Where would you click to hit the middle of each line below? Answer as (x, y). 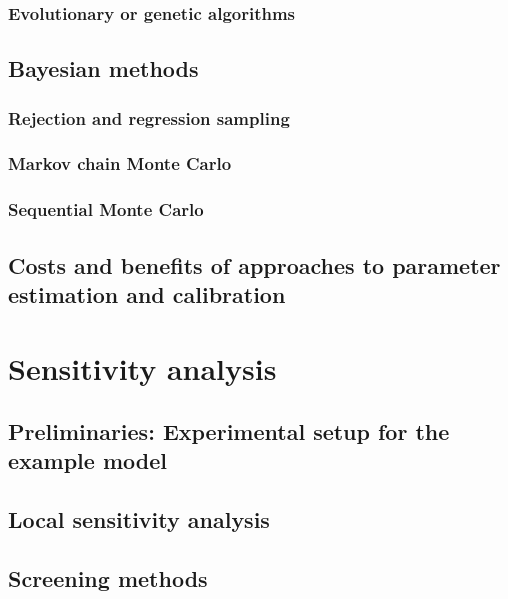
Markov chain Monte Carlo (120, 163)
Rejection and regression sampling (149, 117)
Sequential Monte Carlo (106, 209)
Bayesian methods (103, 68)
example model (87, 460)
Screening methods (108, 578)
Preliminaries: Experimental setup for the (229, 431)
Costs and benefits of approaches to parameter (254, 264)
